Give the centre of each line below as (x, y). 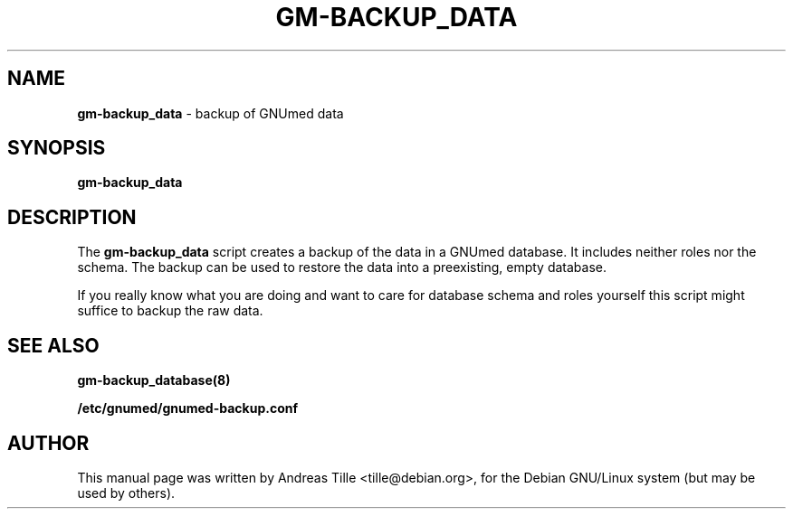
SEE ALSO (53, 345)
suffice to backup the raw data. (170, 311)
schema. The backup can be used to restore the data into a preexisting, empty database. (342, 267)
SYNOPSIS (57, 148)
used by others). (126, 493)
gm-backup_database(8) (154, 380)
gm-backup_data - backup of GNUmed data (210, 113)
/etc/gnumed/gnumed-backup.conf (188, 408)
